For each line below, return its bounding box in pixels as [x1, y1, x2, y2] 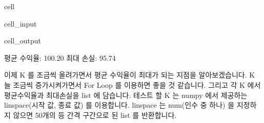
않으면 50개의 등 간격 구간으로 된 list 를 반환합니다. [13, 109, 177, 120]
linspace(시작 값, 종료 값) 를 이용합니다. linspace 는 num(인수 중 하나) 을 [4, 100, 235, 110]
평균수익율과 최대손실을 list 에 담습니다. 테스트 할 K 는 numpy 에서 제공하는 [4, 89, 248, 100]
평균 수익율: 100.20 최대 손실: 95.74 [4, 52, 116, 63]
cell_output [4, 35, 41, 46]
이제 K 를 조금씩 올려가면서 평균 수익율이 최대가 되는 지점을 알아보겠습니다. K [4, 69, 255, 80]
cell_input [4, 18, 37, 29]
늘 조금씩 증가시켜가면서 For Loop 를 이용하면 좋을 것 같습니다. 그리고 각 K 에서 [4, 79, 261, 90]
